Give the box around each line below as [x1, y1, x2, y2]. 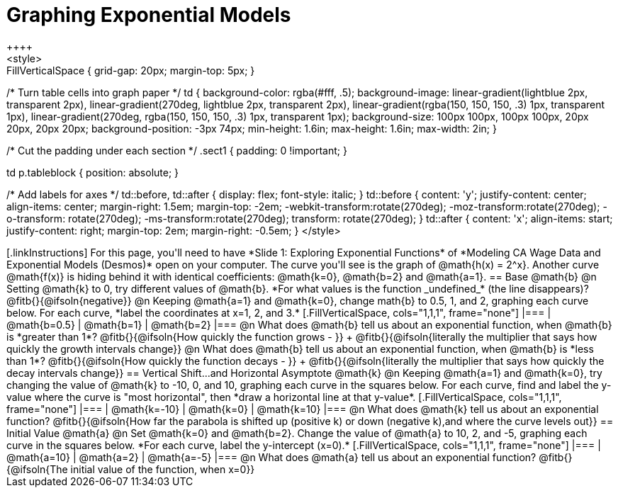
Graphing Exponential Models [6, 3, 291, 27]
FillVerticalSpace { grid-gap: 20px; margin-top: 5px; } [6, 64, 255, 76]
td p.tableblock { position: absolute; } [6, 166, 179, 178]
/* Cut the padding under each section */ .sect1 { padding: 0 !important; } [6, 144, 347, 157]
